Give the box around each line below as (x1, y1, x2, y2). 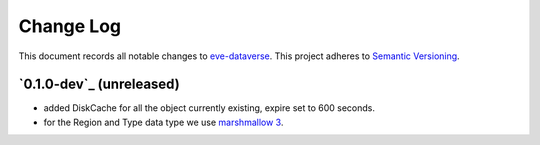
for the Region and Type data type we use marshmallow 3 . (43, 116, 284, 128)
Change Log (18, 15, 122, 37)
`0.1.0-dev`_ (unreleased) (18, 76, 180, 93)
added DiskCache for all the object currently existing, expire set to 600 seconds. (43, 102, 375, 114)
